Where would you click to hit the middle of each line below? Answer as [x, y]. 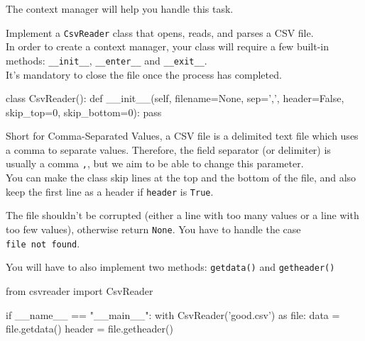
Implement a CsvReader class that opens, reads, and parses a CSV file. [160, 32]
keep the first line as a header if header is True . [110, 191]
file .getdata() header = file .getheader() [89, 329]
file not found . [43, 243]
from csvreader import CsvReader [80, 290]
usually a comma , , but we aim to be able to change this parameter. [155, 163]
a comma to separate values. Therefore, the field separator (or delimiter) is [168, 149]
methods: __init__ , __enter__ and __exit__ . [107, 60]
